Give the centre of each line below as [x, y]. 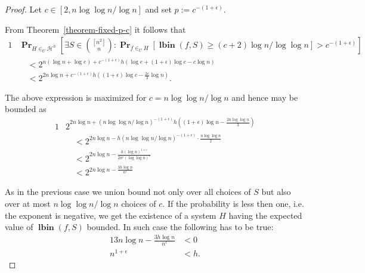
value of [19, 227]
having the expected [265, 215]
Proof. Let [23, 9]
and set [158, 9]
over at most [28, 204]
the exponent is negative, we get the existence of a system [111, 215]
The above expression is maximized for [76, 97]
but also [276, 192]
